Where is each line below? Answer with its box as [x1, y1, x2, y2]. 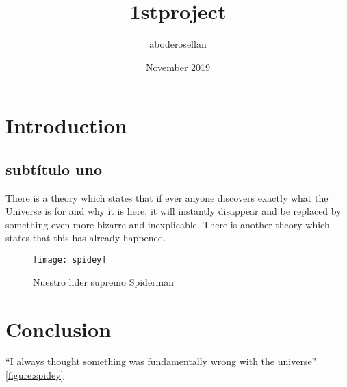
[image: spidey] [33, 255, 107, 265]
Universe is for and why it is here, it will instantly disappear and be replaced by [5, 204, 342, 218]
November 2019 [145, 59, 211, 74]
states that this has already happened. [5, 230, 166, 245]
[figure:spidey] [5, 368, 64, 382]
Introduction [5, 111, 127, 139]
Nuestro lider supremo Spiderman [33, 274, 175, 289]
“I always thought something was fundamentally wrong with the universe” [5, 354, 317, 369]
